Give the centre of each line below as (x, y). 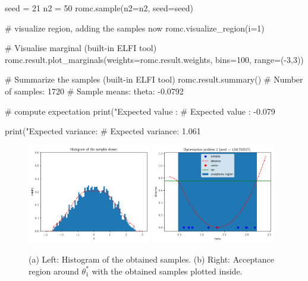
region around (54, 271)
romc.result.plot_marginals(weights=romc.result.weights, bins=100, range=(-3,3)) (154, 59)
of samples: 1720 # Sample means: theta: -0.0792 (94, 91)
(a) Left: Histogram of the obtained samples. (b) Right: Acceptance (151, 259)
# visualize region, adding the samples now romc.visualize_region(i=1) (135, 28)
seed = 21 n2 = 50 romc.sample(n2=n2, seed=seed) (99, 8)
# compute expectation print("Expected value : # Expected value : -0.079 (140, 111)
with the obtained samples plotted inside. (167, 271)
